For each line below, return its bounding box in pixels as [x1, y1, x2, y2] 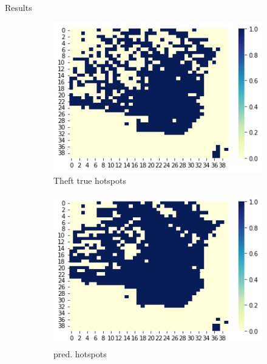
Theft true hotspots [53, 174, 126, 187]
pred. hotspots [53, 347, 107, 360]
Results [5, 1, 32, 13]
